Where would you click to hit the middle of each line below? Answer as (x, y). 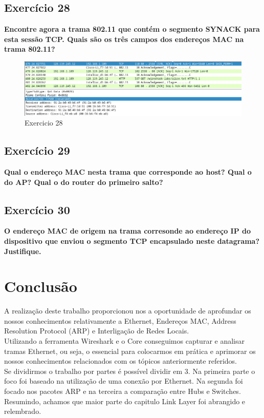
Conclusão (41, 286)
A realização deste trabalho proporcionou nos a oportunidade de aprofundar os (128, 311)
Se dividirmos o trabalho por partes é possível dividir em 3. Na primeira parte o (130, 371)
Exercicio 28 (44, 123)
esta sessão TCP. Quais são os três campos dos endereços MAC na (124, 39)
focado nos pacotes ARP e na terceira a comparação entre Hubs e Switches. (123, 391)
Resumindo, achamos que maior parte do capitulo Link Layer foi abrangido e (125, 401)
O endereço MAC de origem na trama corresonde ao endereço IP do (128, 231)
